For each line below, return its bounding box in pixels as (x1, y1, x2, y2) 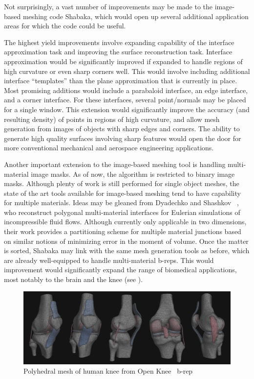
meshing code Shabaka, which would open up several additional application (22, 11, 249, 21)
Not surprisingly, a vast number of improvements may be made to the (4, 1, 213, 11)
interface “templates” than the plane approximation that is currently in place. (4, 75, 237, 86)
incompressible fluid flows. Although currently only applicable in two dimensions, (4, 216, 247, 227)
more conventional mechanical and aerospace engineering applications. (4, 142, 214, 153)
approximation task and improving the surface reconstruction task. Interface (4, 47, 233, 57)
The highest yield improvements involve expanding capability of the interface (4, 37, 234, 47)
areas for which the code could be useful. (4, 21, 126, 31)
